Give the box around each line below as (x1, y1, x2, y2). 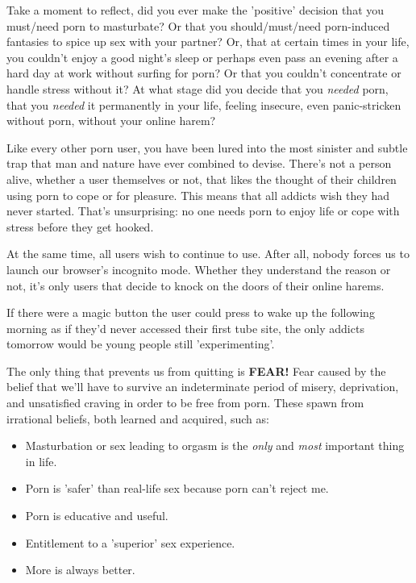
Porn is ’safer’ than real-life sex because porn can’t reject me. (25, 480, 329, 497)
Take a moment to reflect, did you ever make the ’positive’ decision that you (6, 2, 385, 18)
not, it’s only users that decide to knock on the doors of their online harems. (6, 277, 385, 294)
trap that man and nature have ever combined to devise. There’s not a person (6, 155, 392, 172)
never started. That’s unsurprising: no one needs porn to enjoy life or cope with (6, 202, 400, 219)
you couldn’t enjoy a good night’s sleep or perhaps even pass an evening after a (6, 48, 398, 65)
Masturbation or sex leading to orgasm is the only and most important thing (25, 437, 405, 454)
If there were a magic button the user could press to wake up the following (6, 304, 375, 321)
